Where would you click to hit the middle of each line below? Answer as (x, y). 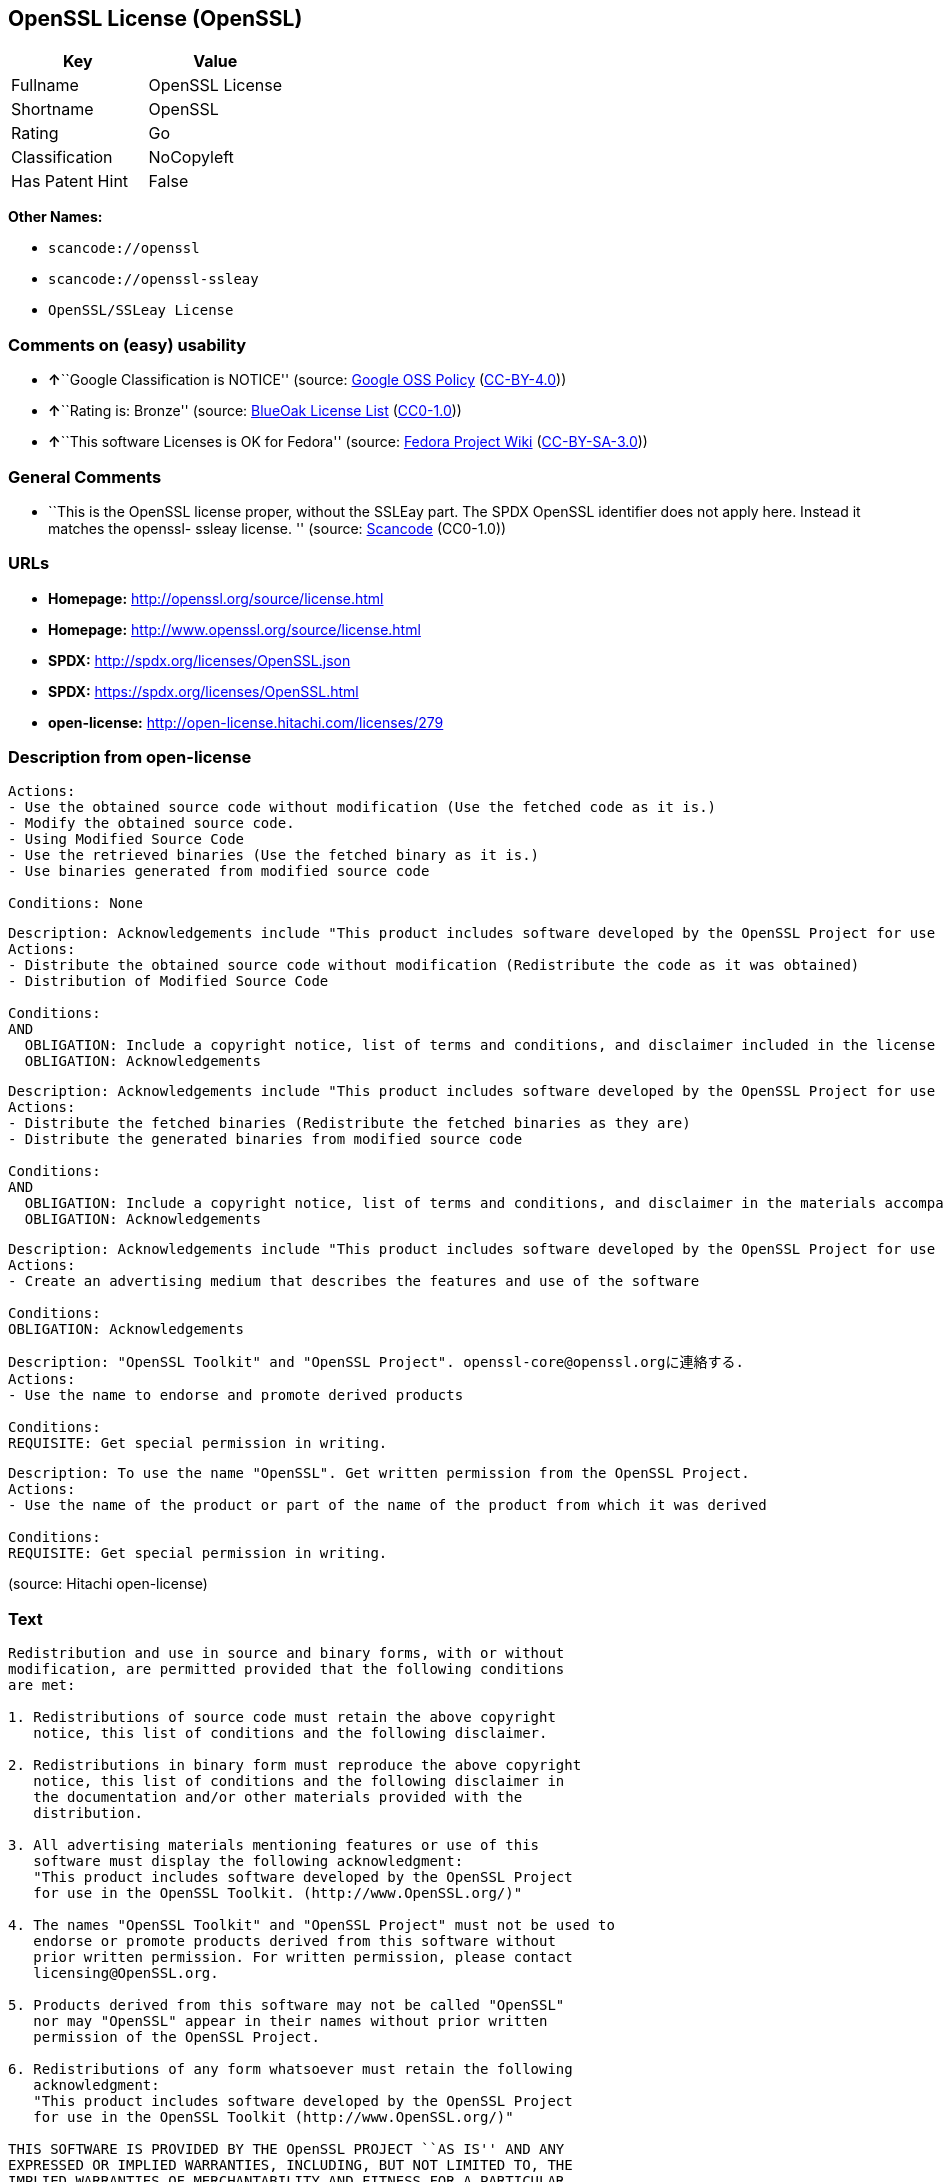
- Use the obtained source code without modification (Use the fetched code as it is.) (362, 807)
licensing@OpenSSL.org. (126, 1973)
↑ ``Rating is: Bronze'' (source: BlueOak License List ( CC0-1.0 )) (255, 411)
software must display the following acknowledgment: (248, 1861)
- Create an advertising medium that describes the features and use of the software (354, 1281)
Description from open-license (130, 757)
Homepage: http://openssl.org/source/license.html (216, 598)
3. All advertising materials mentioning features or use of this (274, 1845)
